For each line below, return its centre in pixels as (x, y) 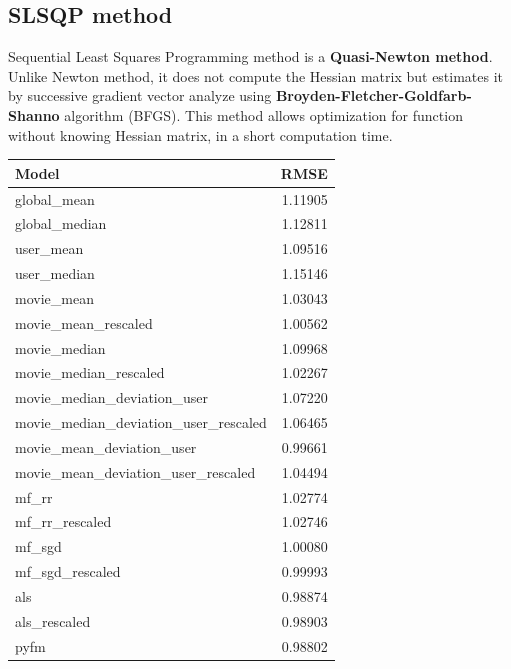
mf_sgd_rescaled (68, 571)
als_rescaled (53, 620)
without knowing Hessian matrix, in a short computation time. (200, 134)
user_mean (49, 248)
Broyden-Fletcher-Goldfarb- (373, 95)
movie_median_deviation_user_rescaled (141, 422)
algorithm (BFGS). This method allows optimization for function (263, 114)
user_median (55, 273)
